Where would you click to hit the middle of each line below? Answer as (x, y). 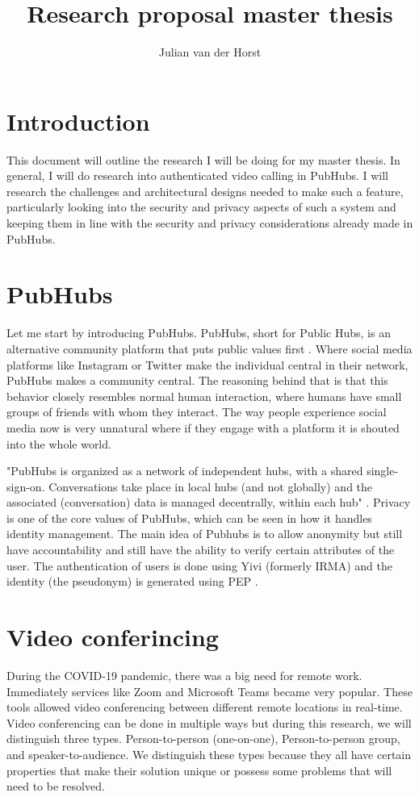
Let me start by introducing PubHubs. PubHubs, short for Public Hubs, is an (199, 333)
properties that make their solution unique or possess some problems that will (199, 770)
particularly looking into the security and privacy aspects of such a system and (201, 207)
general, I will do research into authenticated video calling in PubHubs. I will (197, 175)
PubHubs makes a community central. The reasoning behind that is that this (197, 380)
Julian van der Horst (210, 52)
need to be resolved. (56, 786)
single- (383, 471)
